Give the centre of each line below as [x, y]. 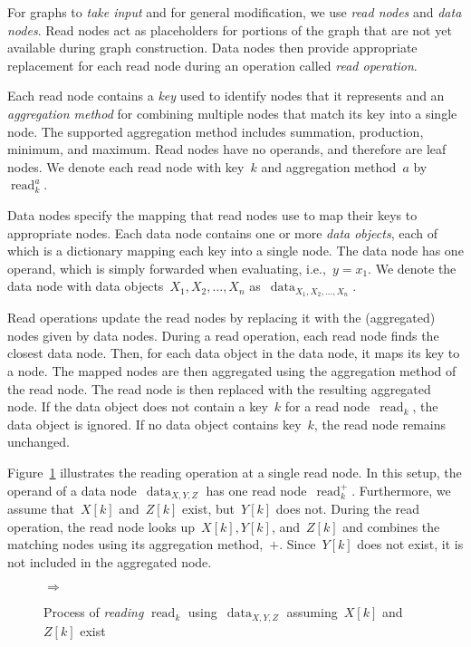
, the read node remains [380, 424]
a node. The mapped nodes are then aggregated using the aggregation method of [232, 370]
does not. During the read [348, 508]
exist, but [209, 508]
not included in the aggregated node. [110, 561]
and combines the [391, 526]
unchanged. [38, 442]
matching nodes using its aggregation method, [135, 544]
